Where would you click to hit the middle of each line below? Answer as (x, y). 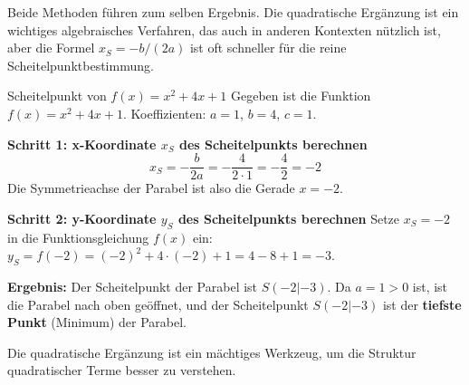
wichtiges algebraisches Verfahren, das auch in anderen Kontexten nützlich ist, (224, 29)
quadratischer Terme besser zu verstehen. (122, 370)
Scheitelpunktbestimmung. (81, 65)
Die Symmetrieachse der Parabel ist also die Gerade (151, 188)
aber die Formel (51, 48)
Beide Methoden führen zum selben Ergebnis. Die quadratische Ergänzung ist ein (233, 12)
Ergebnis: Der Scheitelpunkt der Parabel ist (133, 286)
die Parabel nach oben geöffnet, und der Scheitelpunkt (158, 304)
